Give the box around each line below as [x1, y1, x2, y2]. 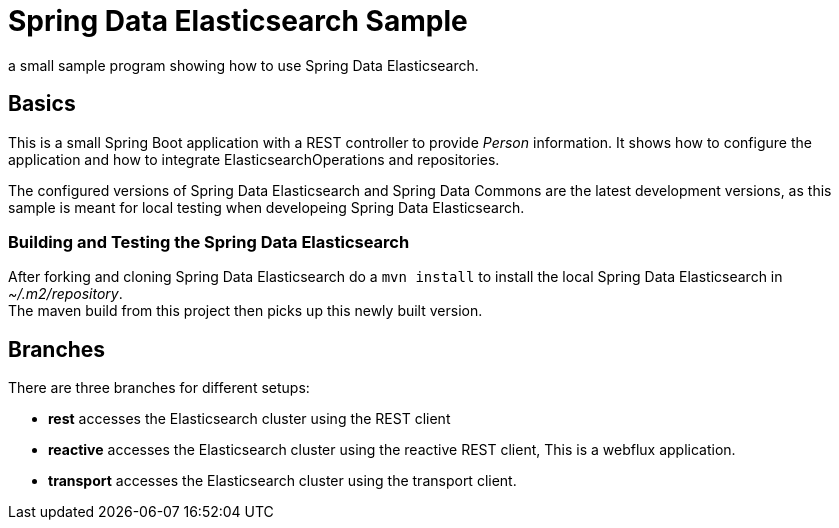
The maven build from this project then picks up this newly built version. [8, 302, 483, 320]
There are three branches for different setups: [8, 379, 310, 397]
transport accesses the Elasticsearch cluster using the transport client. [48, 472, 517, 490]
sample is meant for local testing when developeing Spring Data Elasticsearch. [8, 198, 525, 216]
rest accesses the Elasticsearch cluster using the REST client [48, 410, 451, 428]
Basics [8, 91, 76, 117]
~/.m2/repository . [8, 285, 123, 303]
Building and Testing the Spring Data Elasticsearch [8, 231, 410, 252]
